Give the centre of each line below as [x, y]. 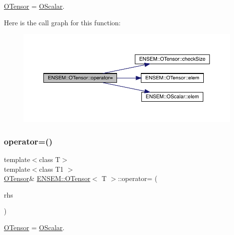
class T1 [51, 169]
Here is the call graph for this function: [62, 22]
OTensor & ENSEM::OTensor [47, 178]
